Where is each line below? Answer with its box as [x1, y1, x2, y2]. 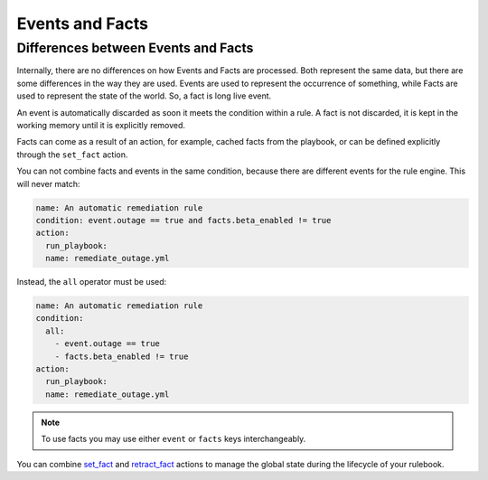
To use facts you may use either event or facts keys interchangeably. [41, 434, 306, 445]
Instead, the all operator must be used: [16, 277, 167, 287]
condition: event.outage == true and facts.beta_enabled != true [35, 215, 332, 225]
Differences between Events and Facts [16, 40, 254, 56]
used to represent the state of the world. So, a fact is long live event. [16, 90, 272, 101]
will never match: [16, 178, 80, 189]
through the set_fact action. [16, 149, 128, 160]
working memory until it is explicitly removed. [16, 119, 185, 130]
